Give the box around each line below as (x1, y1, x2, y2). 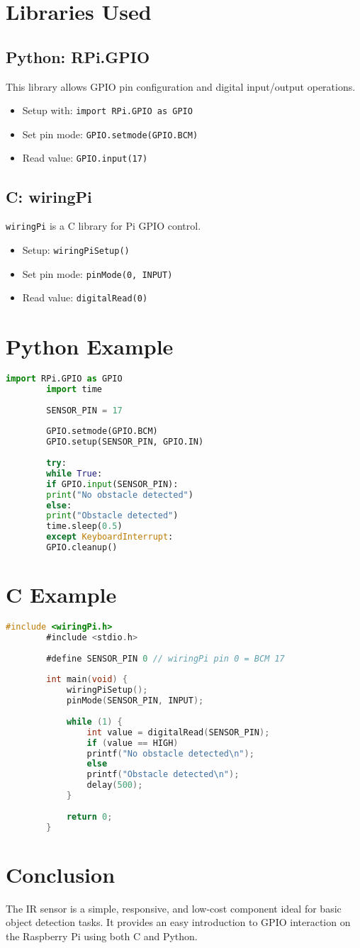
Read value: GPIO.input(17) (22, 150, 148, 165)
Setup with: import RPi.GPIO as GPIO (22, 103, 193, 118)
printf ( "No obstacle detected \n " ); (86, 748, 254, 759)
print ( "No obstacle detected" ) (46, 489, 193, 500)
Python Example (6, 332, 174, 361)
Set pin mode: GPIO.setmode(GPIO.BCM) (22, 126, 198, 141)
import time (46, 384, 103, 394)
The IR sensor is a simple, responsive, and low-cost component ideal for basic (6, 900, 342, 915)
